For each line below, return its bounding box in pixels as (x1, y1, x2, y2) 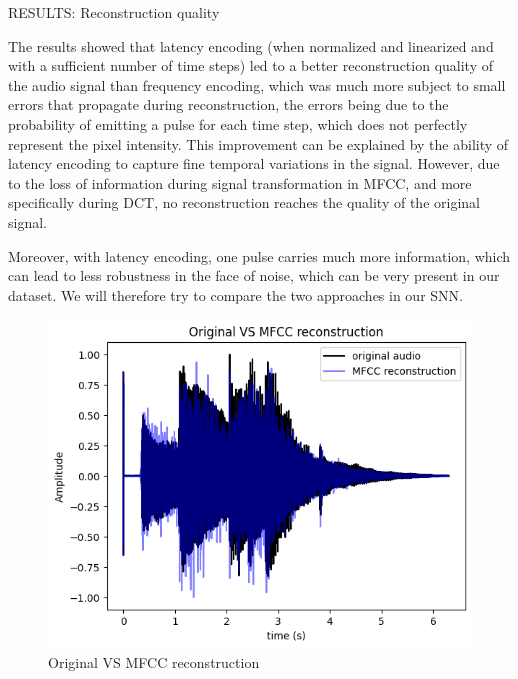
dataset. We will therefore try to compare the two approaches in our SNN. (8, 284, 463, 305)
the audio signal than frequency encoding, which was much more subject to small (8, 74, 506, 95)
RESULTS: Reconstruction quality (8, 2, 220, 22)
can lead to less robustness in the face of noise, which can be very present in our (8, 265, 500, 286)
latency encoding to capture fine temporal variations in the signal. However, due (8, 153, 500, 174)
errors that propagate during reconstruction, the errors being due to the (8, 94, 449, 115)
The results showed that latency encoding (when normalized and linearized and (8, 35, 494, 56)
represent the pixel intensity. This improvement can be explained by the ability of (8, 133, 509, 154)
